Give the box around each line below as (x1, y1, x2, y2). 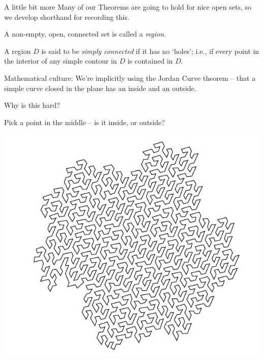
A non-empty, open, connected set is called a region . (4, 28, 166, 39)
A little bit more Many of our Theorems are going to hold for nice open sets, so (4, 2, 251, 12)
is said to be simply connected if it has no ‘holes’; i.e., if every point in (41, 45, 259, 56)
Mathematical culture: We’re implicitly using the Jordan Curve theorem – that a (4, 72, 256, 83)
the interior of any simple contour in (4, 55, 117, 66)
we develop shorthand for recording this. (4, 11, 129, 22)
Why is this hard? (4, 100, 60, 110)
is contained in (127, 55, 173, 66)
